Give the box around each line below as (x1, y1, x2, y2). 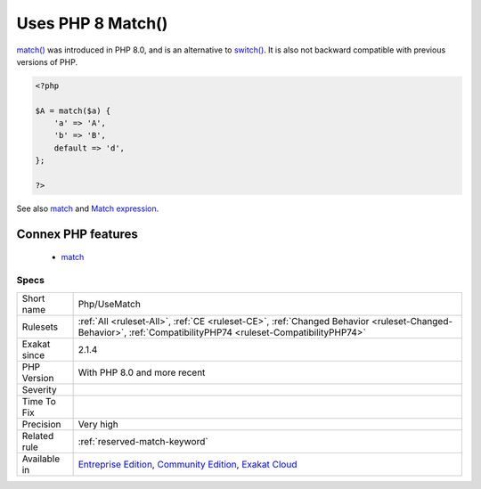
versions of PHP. (16, 56, 78, 67)
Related (21, 429, 54, 442)
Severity (21, 383, 57, 395)
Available (21, 452, 61, 465)
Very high (77, 418, 119, 430)
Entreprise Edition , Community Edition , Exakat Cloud (77, 458, 298, 470)
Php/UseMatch (77, 297, 142, 310)
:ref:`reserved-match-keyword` (77, 435, 208, 447)
